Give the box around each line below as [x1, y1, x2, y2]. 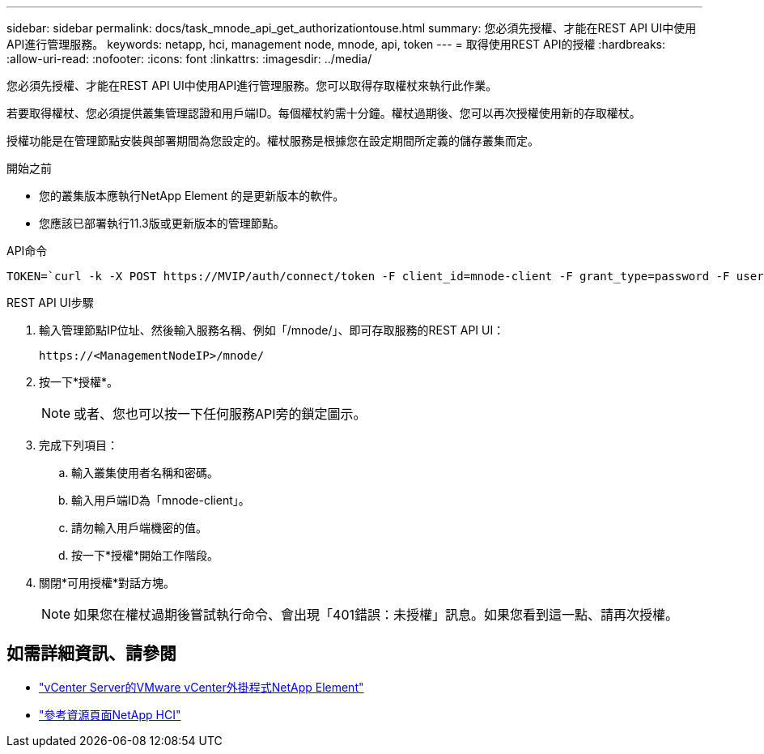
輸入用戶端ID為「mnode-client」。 [71, 493, 250, 507]
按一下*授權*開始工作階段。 [71, 548, 219, 562]
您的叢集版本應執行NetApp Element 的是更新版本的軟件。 [39, 189, 345, 202]
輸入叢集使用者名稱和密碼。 [71, 466, 219, 479]
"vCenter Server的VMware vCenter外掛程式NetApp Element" [39, 679, 364, 694]
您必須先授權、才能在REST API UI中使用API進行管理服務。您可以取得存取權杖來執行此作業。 [6, 79, 498, 92]
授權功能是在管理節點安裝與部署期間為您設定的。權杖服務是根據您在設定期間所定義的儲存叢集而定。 [6, 134, 539, 147]
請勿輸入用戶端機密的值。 [71, 521, 207, 535]
